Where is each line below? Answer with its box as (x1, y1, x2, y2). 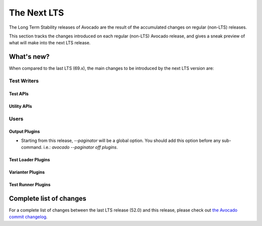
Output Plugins (9, 129, 40, 135)
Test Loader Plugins (9, 157, 50, 163)
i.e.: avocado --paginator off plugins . (43, 144, 118, 150)
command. (21, 144, 43, 150)
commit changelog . (9, 214, 48, 220)
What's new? (9, 52, 50, 61)
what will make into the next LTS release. (9, 40, 91, 46)
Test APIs (9, 90, 29, 97)
